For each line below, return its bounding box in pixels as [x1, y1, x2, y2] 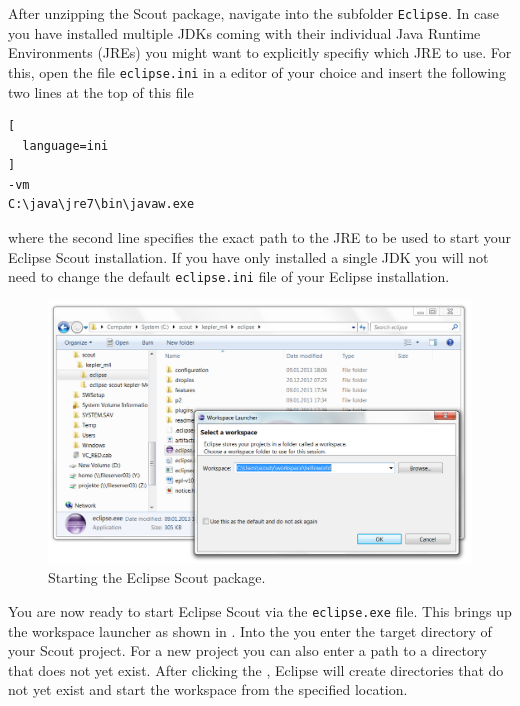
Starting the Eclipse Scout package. [48, 567, 266, 588]
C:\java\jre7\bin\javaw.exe [8, 197, 195, 212]
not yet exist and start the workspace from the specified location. [8, 679, 408, 700]
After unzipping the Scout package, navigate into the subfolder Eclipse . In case [8, 3, 499, 23]
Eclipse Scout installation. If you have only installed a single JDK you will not [8, 246, 489, 267]
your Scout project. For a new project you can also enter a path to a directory [8, 640, 487, 661]
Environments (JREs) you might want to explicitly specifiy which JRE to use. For [8, 42, 512, 63]
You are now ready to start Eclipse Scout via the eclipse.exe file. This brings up [8, 601, 512, 622]
